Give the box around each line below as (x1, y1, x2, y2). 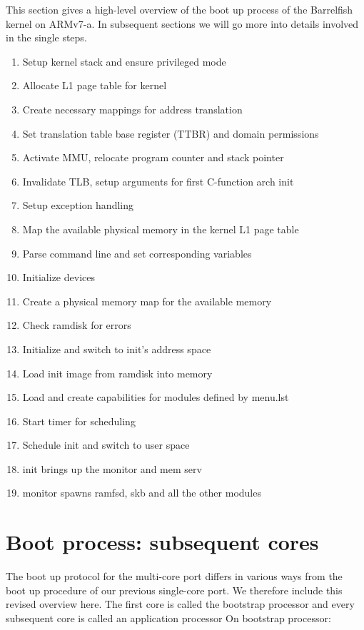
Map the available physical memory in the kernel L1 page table (22, 221, 299, 236)
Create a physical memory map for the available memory (22, 293, 272, 308)
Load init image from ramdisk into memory (22, 365, 213, 380)
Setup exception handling (22, 198, 134, 213)
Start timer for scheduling (22, 413, 136, 428)
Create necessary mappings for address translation (22, 101, 243, 116)
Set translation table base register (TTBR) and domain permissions (22, 126, 319, 141)
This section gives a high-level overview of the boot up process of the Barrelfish (6, 2, 353, 16)
